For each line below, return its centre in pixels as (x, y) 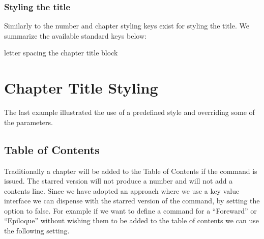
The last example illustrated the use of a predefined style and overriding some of (129, 112)
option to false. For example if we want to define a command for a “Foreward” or (130, 210)
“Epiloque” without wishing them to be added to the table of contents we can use (131, 220)
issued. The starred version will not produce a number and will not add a (119, 181)
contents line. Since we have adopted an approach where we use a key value (122, 190)
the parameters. (28, 122)
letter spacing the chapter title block (61, 53)
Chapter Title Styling (81, 88)
